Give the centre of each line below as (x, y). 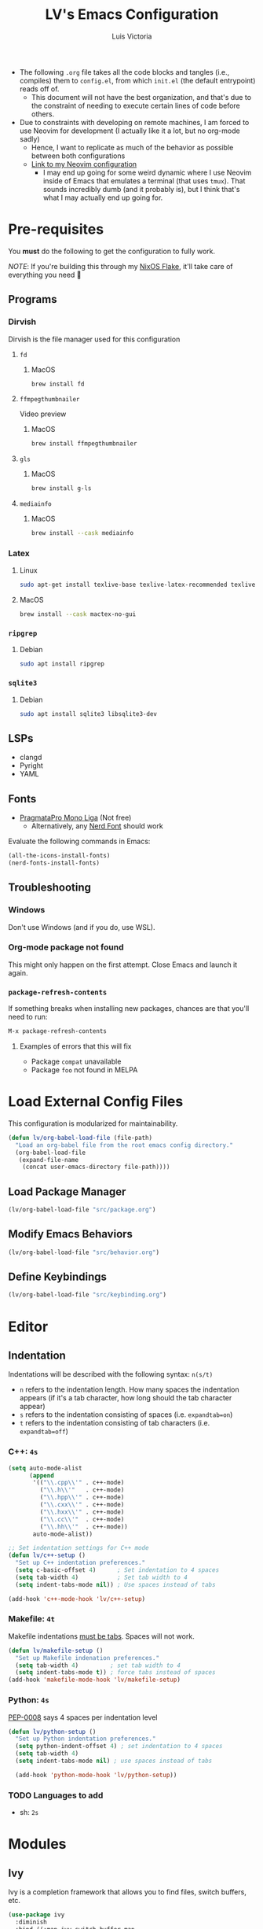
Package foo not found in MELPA (84, 1070)
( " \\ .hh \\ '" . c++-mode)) (84, 1527)
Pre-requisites (56, 229)
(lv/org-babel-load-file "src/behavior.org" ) (84, 1252)
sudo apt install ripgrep (62, 664)
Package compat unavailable (76, 1061)
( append (42, 1475)
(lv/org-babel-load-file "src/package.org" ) (82, 1210)
